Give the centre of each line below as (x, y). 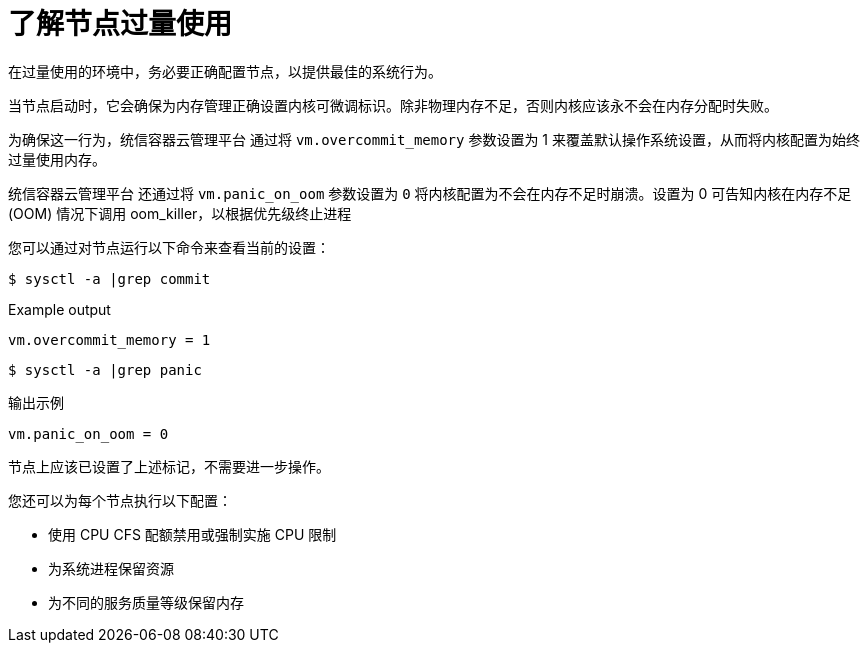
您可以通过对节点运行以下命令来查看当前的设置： (169, 247)
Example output (59, 309)
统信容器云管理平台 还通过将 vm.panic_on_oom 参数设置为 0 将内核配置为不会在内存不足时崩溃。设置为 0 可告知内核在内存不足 (430, 193)
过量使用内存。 (57, 159)
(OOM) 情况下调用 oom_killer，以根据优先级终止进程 (180, 213)
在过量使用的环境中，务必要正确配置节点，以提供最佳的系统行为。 (225, 71)
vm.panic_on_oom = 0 (88, 433)
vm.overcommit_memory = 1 (109, 339)
